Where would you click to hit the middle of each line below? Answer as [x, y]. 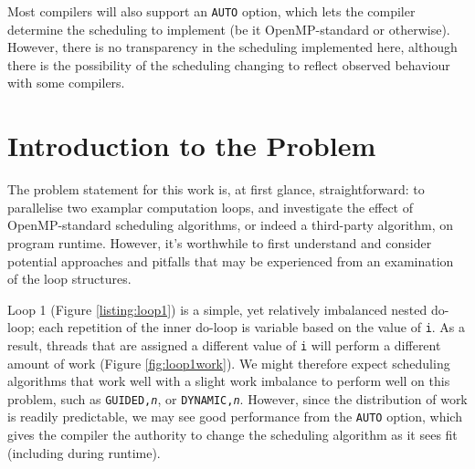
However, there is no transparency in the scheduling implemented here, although [232, 47]
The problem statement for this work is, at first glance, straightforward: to [216, 189]
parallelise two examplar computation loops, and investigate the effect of [211, 207]
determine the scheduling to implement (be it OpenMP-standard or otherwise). [229, 29]
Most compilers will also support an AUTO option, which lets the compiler [211, 11]
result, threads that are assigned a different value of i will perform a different [224, 344]
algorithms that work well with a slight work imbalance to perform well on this [229, 381]
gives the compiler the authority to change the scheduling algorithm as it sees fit [232, 435]
